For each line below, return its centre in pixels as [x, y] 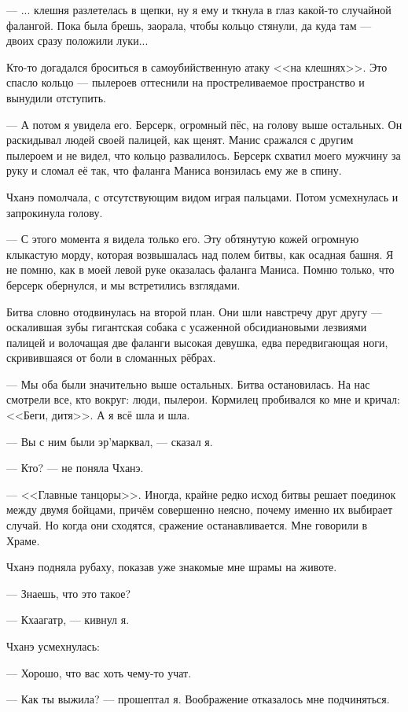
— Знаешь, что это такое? [69, 593]
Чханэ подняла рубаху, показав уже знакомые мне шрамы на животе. [172, 567]
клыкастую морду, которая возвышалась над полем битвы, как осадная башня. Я [200, 254]
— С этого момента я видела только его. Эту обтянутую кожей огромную [183, 239]
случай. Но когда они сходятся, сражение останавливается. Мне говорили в [187, 525]
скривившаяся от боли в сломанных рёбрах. [111, 358]
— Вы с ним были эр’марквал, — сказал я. [110, 441]
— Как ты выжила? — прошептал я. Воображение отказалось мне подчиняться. [198, 699]
